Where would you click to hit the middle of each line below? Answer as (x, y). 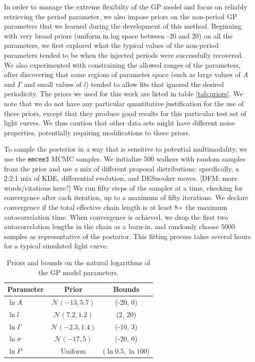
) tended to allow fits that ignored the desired (155, 84)
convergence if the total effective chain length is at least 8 (91, 207)
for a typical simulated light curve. (56, 246)
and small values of (53, 84)
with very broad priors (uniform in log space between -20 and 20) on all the (118, 35)
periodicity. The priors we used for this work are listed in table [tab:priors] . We (124, 94)
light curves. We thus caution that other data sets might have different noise (119, 123)
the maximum (206, 207)
